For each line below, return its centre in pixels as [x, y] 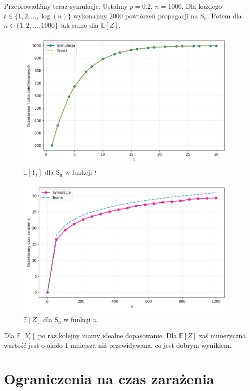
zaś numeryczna [222, 335]
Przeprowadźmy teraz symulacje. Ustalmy [66, 6]
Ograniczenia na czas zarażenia [109, 378]
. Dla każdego [202, 6]
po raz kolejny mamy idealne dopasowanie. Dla [107, 335]
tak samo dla [79, 25]
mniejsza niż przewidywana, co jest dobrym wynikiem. [151, 345]
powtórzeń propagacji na [162, 15]
